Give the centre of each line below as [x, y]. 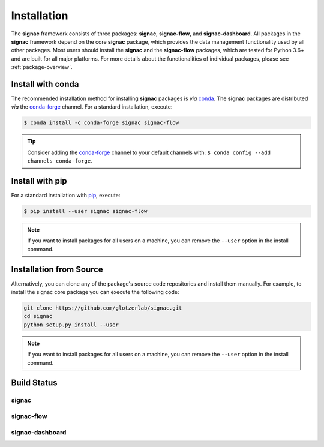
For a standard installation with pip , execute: [66, 196]
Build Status [34, 383]
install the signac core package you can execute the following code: [95, 292]
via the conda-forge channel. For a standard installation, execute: [92, 107]
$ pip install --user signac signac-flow [85, 211]
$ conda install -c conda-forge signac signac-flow [101, 123]
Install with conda [45, 84]
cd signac [38, 316]
